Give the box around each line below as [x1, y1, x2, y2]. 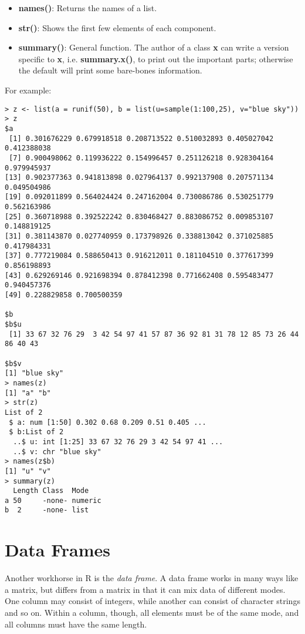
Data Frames [5, 538, 111, 562]
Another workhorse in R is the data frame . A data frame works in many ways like [5, 572, 299, 584]
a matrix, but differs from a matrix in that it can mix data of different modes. [5, 583, 286, 595]
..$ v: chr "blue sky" [13, 447, 101, 456]
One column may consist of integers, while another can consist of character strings [5, 595, 300, 607]
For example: [5, 83, 52, 96]
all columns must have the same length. [5, 618, 147, 630]
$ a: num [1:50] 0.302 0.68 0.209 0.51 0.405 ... [9, 418, 206, 427]
